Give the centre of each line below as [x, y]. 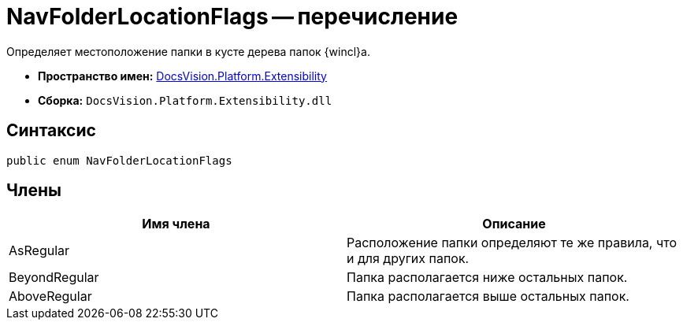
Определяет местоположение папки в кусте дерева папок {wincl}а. [188, 51]
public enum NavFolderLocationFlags [119, 160]
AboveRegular [50, 296]
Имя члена [176, 224]
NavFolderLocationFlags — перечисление [232, 17]
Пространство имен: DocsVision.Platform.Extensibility [182, 76]
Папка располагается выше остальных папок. [488, 296]
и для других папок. [408, 259]
